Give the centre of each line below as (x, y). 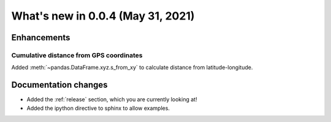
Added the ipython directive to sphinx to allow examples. (98, 108)
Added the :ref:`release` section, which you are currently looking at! (112, 99)
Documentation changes (59, 85)
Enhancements (41, 38)
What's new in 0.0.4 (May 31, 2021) (103, 16)
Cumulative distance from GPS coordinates (77, 55)
